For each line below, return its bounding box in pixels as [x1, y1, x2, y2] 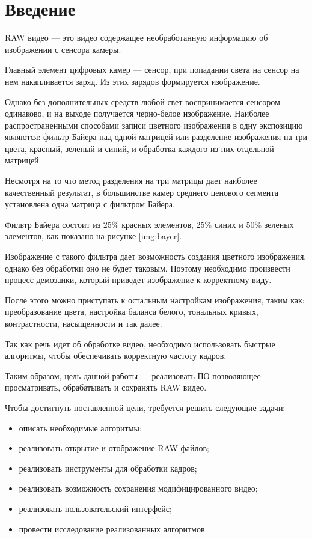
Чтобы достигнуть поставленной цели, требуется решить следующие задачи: [5, 401, 286, 413]
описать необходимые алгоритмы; [19, 421, 142, 434]
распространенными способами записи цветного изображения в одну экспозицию [5, 118, 303, 131]
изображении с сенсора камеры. [5, 43, 121, 55]
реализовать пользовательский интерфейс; [19, 502, 172, 514]
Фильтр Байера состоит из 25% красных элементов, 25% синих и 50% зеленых [5, 218, 294, 230]
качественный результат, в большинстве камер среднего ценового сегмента [5, 186, 278, 198]
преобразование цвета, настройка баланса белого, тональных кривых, [5, 305, 258, 318]
